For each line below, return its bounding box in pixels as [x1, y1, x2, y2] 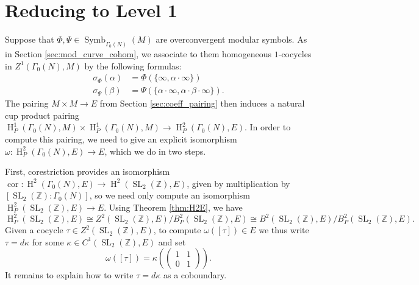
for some [32, 235, 64, 248]
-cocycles [278, 47, 312, 60]
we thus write [259, 223, 309, 236]
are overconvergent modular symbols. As [156, 33, 307, 46]
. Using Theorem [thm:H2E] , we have [104, 200, 243, 213]
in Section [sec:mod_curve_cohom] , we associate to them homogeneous [5, 47, 272, 60]
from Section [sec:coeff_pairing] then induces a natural [99, 97, 305, 110]
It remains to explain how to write [5, 269, 134, 281]
